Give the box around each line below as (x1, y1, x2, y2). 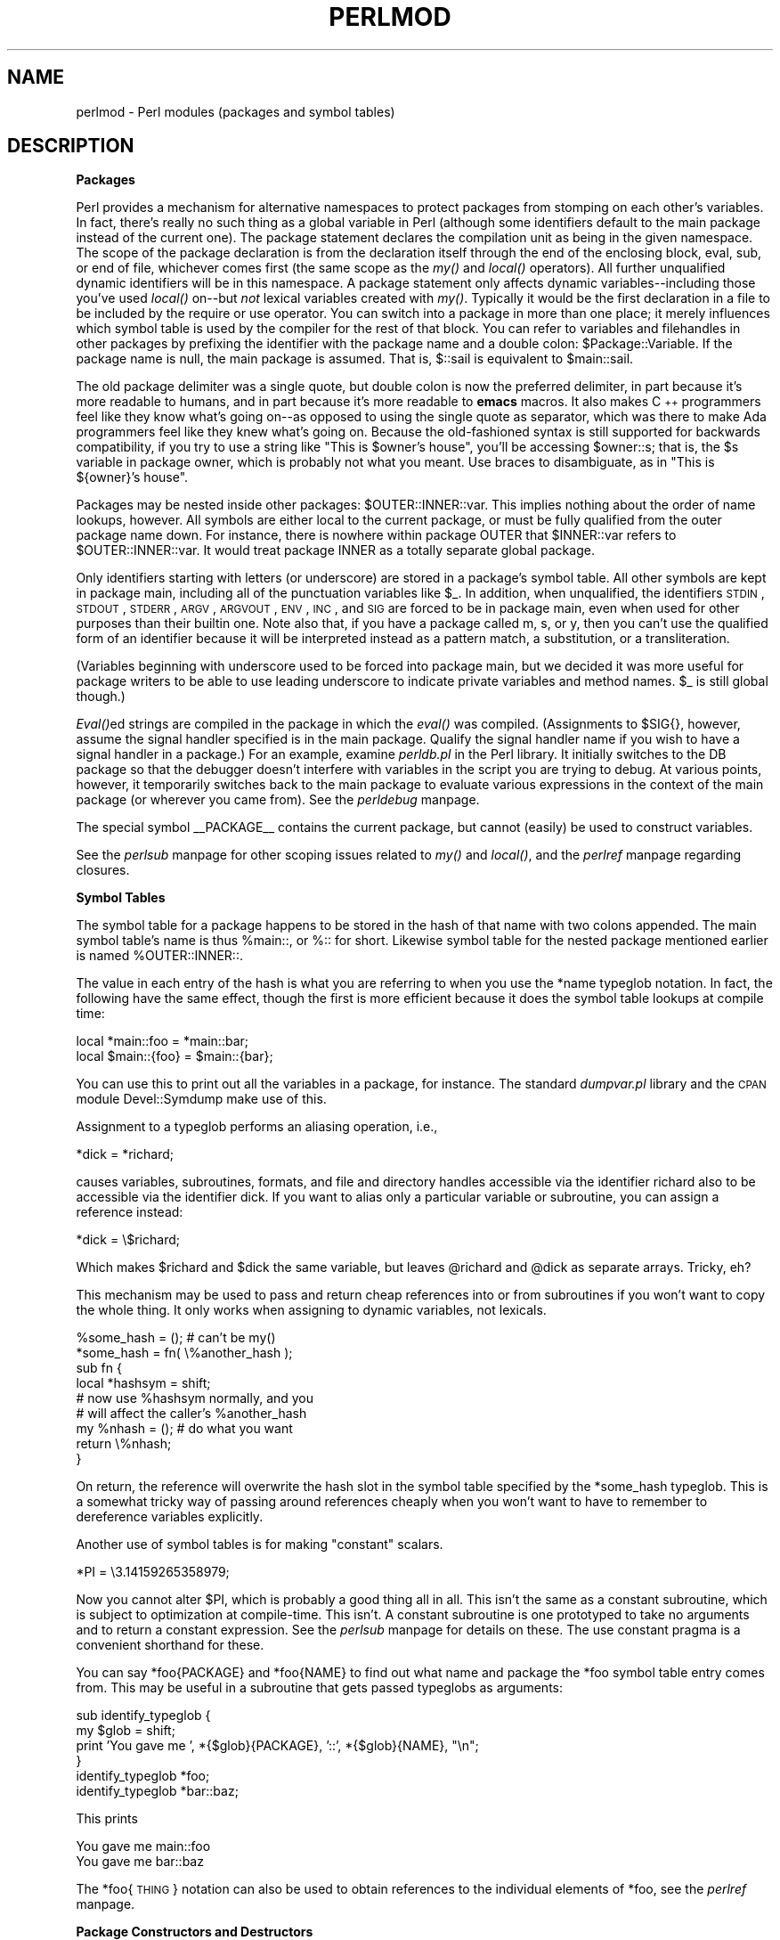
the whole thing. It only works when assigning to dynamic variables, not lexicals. (76, 1302, 547, 1318)
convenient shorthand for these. (76, 1637, 264, 1653)
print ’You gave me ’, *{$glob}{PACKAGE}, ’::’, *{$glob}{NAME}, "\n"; (76, 1738, 479, 1754)
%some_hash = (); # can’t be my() (76, 1330, 276, 1346)
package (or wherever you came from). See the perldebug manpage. (76, 792, 480, 808)
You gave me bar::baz (76, 1854, 204, 1870)
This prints (76, 1811, 138, 1827)
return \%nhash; (76, 1436, 172, 1452)
